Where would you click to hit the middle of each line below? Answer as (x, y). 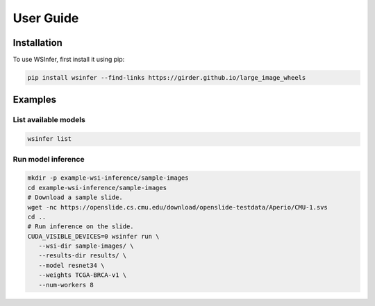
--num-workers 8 (66, 285)
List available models (49, 120)
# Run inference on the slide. (81, 227)
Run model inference (49, 159)
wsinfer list (50, 139)
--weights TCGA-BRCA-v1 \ (83, 275)
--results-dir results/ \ (83, 256)
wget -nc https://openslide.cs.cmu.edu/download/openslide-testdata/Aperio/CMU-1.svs (177, 207)
